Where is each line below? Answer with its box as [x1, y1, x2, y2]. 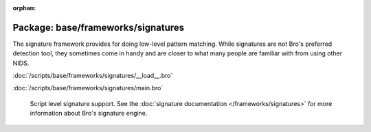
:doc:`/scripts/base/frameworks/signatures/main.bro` [12, 84, 164, 92]
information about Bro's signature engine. [30, 109, 148, 118]
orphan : [12, 4, 36, 12]
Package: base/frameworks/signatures [12, 21, 185, 34]
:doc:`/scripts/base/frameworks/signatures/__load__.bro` [12, 72, 173, 80]
